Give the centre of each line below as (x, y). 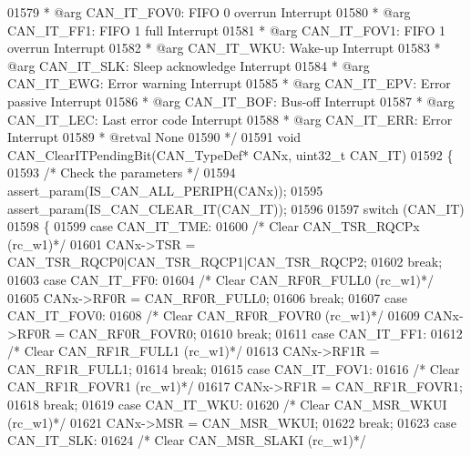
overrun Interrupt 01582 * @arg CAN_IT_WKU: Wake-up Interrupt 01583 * (224, 48)
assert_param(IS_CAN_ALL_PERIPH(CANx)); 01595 (165, 190)
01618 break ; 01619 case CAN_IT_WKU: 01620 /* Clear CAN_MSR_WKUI (227, 405)
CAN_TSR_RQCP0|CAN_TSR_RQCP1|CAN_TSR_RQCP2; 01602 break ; (225, 262)
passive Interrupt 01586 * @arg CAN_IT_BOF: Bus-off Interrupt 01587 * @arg (231, 101)
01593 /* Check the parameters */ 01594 (122, 172)
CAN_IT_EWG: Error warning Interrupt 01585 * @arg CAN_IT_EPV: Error (229, 83)
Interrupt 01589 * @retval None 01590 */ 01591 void (154, 137)
